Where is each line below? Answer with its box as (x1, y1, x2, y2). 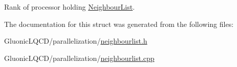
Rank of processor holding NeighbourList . (4, 2, 135, 12)
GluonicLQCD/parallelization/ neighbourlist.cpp (4, 52, 155, 63)
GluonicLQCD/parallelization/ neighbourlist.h (4, 36, 147, 46)
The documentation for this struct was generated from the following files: (4, 18, 234, 29)
